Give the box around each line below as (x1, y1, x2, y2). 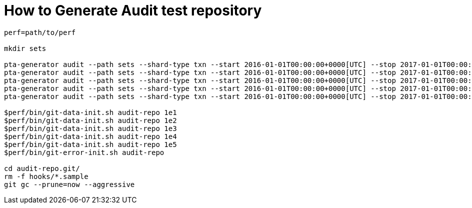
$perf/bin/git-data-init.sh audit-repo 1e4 (4, 132, 177, 140)
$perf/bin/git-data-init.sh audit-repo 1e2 (4, 116, 177, 124)
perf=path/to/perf (4, 28, 76, 36)
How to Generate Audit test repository (4, 2, 262, 19)
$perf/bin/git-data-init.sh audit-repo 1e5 (4, 140, 177, 148)
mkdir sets (4, 44, 46, 52)
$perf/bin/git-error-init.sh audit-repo (4, 148, 164, 156)
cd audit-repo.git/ (4, 164, 80, 172)
